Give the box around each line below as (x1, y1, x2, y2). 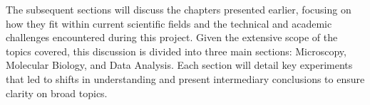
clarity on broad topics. (6, 85, 108, 100)
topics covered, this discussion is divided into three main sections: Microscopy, (6, 43, 346, 58)
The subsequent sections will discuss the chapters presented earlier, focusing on (6, 2, 351, 16)
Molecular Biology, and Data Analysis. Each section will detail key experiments (6, 57, 353, 72)
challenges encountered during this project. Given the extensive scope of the (6, 30, 338, 45)
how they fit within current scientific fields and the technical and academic (6, 16, 332, 31)
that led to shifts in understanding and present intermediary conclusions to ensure (6, 71, 365, 86)
